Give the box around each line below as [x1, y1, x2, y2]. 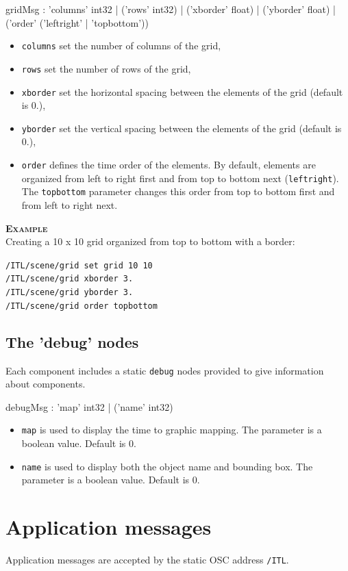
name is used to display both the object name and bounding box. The [21, 459, 313, 473]
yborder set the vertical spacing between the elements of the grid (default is [21, 120, 342, 135]
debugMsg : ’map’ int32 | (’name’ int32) [5, 399, 173, 414]
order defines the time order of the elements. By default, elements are [21, 157, 316, 171]
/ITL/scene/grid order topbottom [5, 301, 158, 311]
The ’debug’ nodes [5, 331, 139, 352]
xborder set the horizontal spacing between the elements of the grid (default [21, 84, 343, 99]
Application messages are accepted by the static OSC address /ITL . [5, 553, 289, 567]
